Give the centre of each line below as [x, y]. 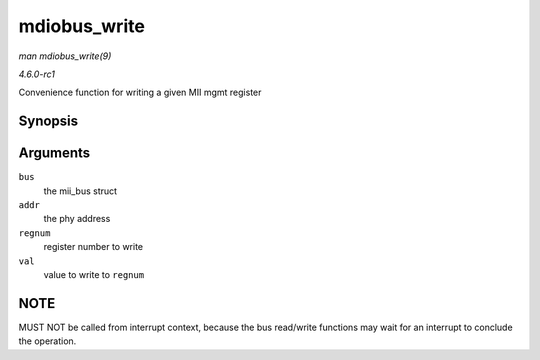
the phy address [77, 219]
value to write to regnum [94, 274]
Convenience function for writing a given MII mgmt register [140, 92]
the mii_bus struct [80, 191]
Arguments [54, 153]
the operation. [47, 341]
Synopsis [48, 121]
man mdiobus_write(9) [65, 56]
